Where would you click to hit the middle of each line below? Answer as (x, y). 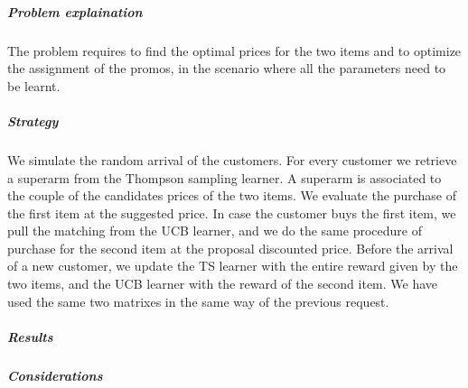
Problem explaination (75, 11)
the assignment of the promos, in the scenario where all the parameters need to (227, 68)
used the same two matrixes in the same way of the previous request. (198, 301)
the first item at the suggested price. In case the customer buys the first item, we (232, 212)
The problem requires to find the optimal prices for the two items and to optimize (234, 50)
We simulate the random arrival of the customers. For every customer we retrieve (232, 159)
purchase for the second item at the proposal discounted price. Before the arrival (230, 248)
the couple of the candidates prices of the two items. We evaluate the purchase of (232, 195)
